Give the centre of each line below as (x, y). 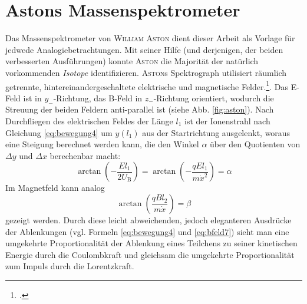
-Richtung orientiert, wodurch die (214, 98)
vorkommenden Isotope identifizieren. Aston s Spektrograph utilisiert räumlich (146, 72)
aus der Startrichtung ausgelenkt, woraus (216, 132)
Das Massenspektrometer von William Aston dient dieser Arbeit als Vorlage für (150, 38)
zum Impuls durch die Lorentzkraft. (70, 266)
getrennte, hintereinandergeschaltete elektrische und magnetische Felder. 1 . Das (147, 85)
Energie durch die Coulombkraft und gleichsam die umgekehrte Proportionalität (150, 254)
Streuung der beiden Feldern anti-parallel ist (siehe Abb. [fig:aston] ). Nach (140, 109)
